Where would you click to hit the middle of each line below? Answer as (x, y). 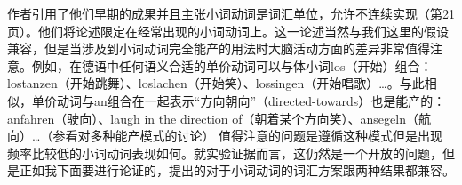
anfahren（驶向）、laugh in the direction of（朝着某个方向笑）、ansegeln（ (213, 118)
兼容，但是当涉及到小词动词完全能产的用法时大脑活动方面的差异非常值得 (219, 48)
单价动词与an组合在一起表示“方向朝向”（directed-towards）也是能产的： (239, 100)
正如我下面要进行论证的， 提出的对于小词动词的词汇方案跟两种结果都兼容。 (237, 170)
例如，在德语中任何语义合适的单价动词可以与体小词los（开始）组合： (232, 65)
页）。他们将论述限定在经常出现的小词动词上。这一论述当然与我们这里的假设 (228, 31)
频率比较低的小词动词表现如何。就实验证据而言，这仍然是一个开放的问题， (225, 153)
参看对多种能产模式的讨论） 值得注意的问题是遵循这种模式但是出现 (248, 136)
